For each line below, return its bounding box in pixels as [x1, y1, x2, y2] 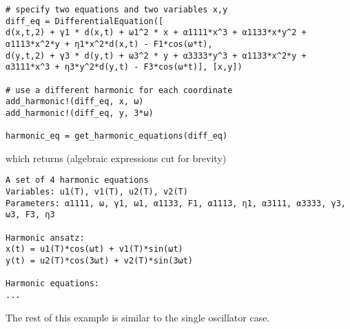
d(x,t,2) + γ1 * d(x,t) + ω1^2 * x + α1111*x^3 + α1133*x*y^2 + [6, 28, 307, 38]
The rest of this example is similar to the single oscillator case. [6, 310, 270, 324]
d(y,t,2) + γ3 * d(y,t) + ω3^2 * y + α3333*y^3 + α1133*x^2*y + [6, 50, 307, 61]
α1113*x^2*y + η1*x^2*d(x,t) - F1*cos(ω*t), [6, 39, 213, 49]
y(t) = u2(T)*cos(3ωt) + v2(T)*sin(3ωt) [6, 256, 194, 266]
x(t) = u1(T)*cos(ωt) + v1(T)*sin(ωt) [6, 244, 183, 255]
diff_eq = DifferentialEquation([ [6, 16, 164, 26]
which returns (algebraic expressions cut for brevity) [6, 150, 227, 165]
